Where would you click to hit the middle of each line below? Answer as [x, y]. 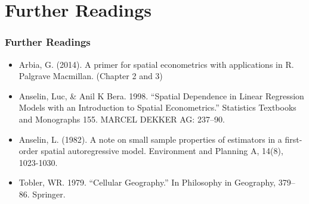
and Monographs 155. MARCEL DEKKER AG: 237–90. [122, 119]
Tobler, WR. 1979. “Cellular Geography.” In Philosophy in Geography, [147, 182]
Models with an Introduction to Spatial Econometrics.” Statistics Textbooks [157, 107]
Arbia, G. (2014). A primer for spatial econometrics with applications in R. [156, 64]
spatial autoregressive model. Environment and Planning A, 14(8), [162, 151]
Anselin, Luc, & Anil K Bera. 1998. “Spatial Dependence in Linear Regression [161, 95]
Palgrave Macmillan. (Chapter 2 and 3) [91, 76]
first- [293, 139]
